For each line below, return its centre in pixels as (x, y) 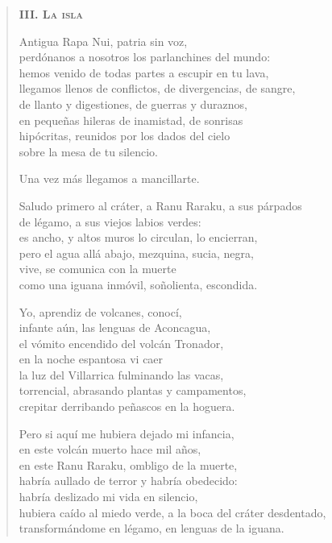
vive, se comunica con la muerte (98, 269)
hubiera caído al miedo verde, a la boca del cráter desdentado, (172, 512)
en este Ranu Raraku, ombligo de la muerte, (128, 464)
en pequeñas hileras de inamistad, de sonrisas (131, 120)
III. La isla (51, 14)
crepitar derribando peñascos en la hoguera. (127, 406)
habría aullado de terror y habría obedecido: (128, 481)
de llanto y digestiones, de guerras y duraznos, (133, 104)
